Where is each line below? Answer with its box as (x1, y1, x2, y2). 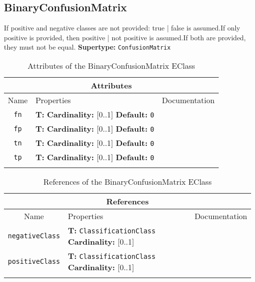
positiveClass (8, 257, 60, 266)
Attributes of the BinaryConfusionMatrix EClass (27, 60, 195, 72)
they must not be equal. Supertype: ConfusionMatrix (4, 42, 171, 52)
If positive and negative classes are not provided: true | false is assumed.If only (4, 23, 240, 33)
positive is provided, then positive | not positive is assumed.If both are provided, (4, 32, 246, 42)
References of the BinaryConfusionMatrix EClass (43, 176, 212, 188)
